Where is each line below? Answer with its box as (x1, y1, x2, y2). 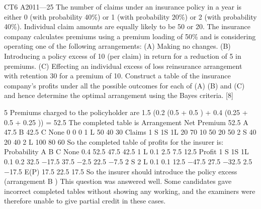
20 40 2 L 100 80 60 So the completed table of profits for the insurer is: (4, 136, 224, 147)
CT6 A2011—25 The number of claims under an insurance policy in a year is (4, 2, 242, 12)
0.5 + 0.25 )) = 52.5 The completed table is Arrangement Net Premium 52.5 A (4, 117, 248, 127)
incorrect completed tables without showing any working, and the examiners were (4, 185, 255, 196)
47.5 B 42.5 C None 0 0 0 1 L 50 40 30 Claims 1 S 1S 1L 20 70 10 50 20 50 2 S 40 (4, 127, 256, 137)
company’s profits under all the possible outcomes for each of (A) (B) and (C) (4, 80, 245, 90)
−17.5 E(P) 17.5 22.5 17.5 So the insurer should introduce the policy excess (4, 166, 237, 176)
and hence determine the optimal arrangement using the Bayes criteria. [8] (4, 90, 233, 100)
